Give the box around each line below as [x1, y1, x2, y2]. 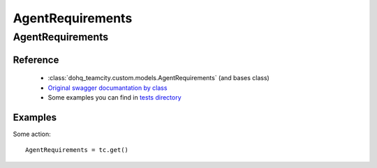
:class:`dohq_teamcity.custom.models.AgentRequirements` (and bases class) [47, 74, 270, 82]
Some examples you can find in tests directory [47, 93, 182, 101]
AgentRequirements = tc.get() [25, 146, 129, 154]
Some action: [13, 130, 52, 138]
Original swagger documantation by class [47, 84, 168, 92]
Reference [13, 54, 59, 66]
